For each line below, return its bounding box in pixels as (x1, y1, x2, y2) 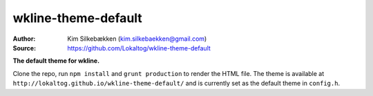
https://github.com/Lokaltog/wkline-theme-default (67, 44, 211, 52)
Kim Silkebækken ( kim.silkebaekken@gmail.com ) (67, 35, 207, 43)
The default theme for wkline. (12, 57, 100, 65)
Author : (12, 35, 36, 43)
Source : (12, 44, 37, 52)
